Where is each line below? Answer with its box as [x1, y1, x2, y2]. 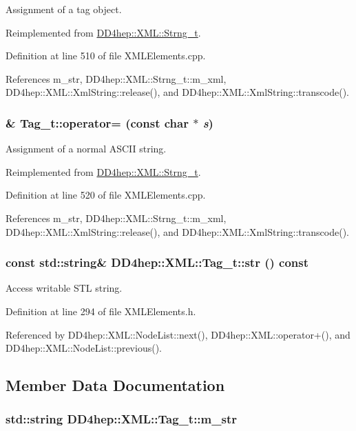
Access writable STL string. [6, 281, 123, 295]
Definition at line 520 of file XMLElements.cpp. [6, 188, 206, 202]
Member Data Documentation [6, 374, 225, 396]
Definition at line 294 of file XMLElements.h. [6, 303, 196, 318]
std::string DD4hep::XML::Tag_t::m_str [6, 410, 237, 428]
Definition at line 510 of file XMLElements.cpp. [6, 48, 206, 63]
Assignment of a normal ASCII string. [6, 141, 167, 156]
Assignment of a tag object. [6, 2, 122, 16]
